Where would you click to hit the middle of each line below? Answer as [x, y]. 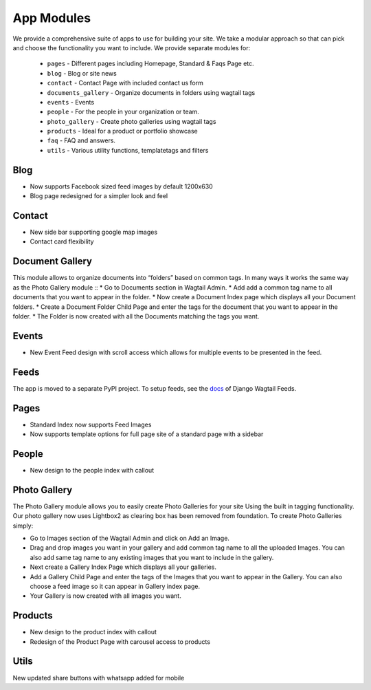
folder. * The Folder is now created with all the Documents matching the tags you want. [136, 316]
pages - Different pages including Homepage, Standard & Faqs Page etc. [150, 64]
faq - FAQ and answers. [81, 140]
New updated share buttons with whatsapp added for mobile [99, 678]
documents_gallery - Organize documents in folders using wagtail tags [151, 92]
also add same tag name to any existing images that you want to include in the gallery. [152, 557]
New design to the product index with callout [93, 632]
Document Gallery [53, 261]
